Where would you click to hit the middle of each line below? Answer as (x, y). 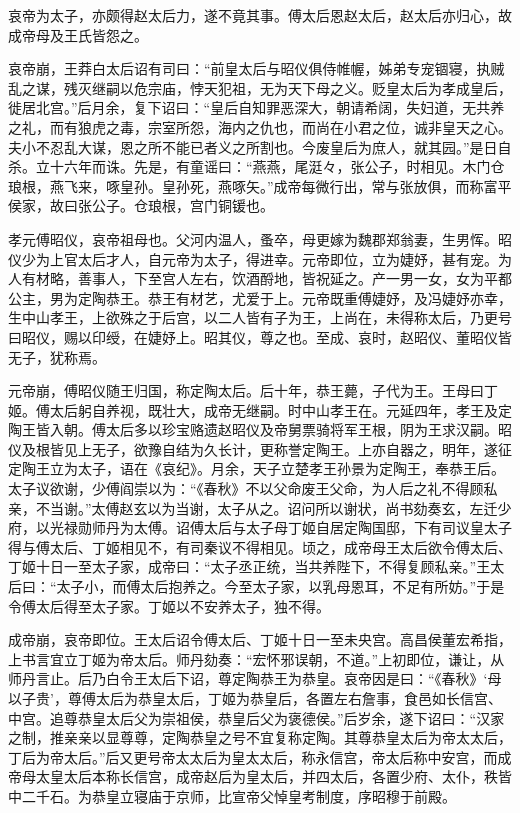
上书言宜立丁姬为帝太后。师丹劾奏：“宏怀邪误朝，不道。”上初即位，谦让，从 (256, 658)
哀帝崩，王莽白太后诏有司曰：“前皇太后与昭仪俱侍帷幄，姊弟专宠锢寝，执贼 (256, 68)
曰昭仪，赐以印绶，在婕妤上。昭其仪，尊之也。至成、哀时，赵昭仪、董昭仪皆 (260, 336)
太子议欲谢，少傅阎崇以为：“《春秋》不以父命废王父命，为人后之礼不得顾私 (253, 488)
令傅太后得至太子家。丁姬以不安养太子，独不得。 (169, 605)
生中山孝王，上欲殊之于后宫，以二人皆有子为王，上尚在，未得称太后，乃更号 (260, 317)
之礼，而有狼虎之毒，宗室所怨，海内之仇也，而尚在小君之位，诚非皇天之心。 (260, 126)
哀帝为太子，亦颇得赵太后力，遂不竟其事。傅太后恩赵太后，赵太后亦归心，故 (260, 15)
